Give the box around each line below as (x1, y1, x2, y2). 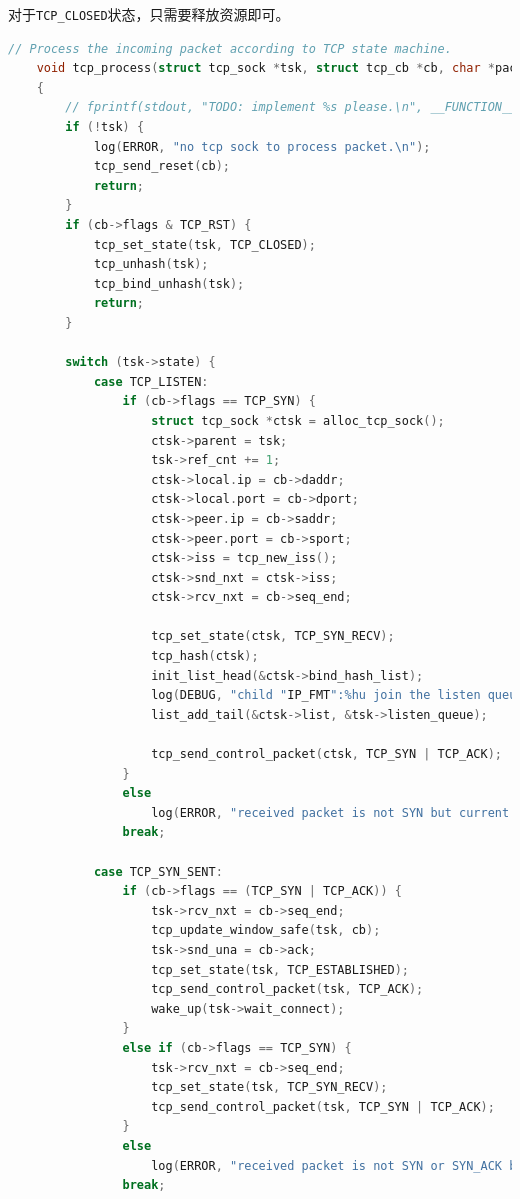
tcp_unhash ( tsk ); (93, 257, 209, 272)
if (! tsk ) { (65, 120, 145, 135)
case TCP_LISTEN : (93, 374, 209, 389)
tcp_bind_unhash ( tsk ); (93, 276, 245, 291)
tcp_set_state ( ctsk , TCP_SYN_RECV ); (151, 629, 395, 644)
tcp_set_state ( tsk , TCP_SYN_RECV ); (151, 1080, 388, 1095)
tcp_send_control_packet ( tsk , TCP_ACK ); (151, 982, 424, 997)
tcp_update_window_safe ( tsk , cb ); (151, 923, 381, 938)
